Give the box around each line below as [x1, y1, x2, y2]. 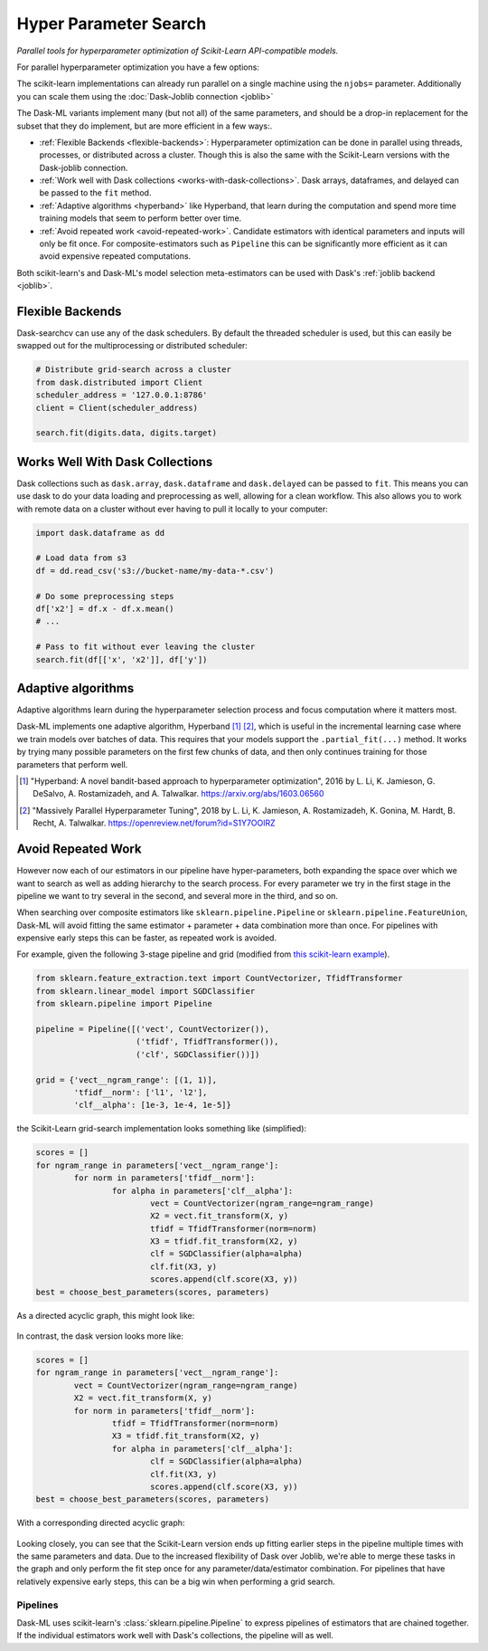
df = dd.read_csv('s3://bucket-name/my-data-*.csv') [35, 566, 275, 576]
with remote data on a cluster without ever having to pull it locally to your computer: [16, 503, 329, 514]
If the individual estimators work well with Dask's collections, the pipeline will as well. [16, 1630, 333, 1641]
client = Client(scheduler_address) [35, 403, 199, 413]
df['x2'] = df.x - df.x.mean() [35, 604, 175, 615]
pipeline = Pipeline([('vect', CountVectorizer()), [35, 1024, 270, 1035]
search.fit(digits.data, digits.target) [35, 428, 217, 438]
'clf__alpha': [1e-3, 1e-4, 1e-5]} [73, 1100, 232, 1111]
